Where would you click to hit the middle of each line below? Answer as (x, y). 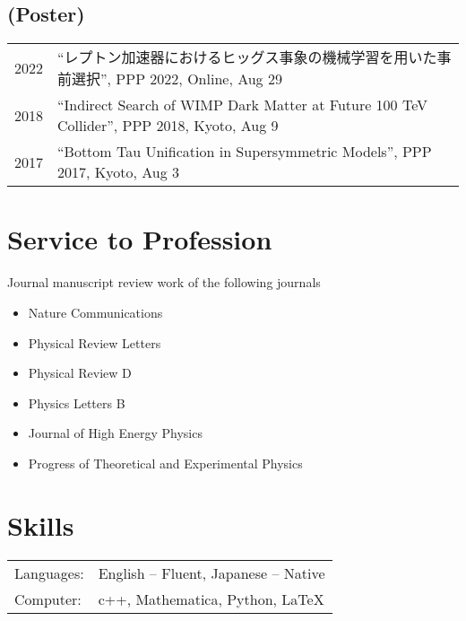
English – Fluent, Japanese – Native (211, 573)
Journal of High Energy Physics (115, 433)
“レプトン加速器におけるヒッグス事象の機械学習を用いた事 (255, 57)
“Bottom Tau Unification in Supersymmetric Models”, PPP (245, 152)
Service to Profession (140, 239)
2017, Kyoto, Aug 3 (119, 172)
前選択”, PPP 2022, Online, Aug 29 (170, 79)
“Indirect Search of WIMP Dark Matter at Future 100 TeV (242, 105)
